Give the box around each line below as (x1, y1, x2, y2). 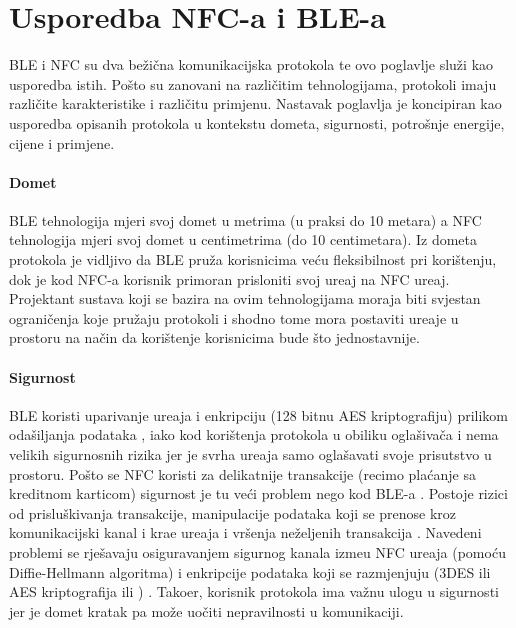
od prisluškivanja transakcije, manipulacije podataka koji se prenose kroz (9, 502, 457, 523)
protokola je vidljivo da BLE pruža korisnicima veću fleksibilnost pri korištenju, (9, 249, 497, 270)
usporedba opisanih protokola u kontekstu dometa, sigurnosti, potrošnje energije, (9, 112, 505, 133)
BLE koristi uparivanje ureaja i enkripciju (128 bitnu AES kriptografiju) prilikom (9, 404, 509, 425)
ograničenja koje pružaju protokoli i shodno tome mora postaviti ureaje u (9, 307, 459, 328)
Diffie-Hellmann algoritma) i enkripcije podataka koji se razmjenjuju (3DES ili (9, 561, 491, 582)
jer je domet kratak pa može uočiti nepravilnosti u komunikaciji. (9, 600, 404, 621)
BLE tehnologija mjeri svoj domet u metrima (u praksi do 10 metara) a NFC (9, 209, 482, 230)
